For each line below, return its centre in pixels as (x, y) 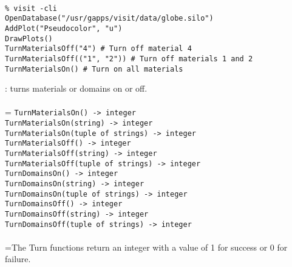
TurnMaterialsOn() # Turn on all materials (94, 69)
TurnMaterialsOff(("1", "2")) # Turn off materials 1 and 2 (129, 59)
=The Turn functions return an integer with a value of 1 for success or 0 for (146, 247)
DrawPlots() (29, 39)
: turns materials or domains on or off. (76, 88)
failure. (18, 259)
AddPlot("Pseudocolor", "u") (64, 28)
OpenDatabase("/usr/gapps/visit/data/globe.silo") (109, 19)
